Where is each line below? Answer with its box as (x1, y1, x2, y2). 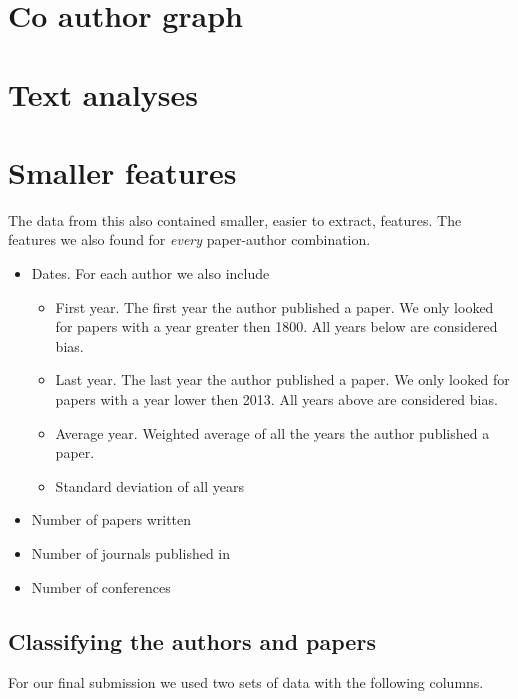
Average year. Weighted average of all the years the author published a (55, 422, 490, 443)
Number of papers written (31, 509, 192, 530)
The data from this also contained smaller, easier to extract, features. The (8, 209, 462, 230)
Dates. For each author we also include (31, 263, 270, 284)
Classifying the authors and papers (8, 625, 376, 656)
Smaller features (8, 151, 237, 192)
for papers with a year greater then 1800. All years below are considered (55, 316, 498, 337)
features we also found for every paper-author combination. (8, 229, 371, 250)
